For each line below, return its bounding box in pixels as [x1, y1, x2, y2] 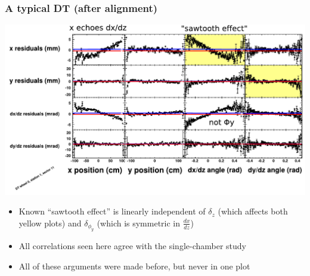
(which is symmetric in [97, 216, 181, 229]
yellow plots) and [18, 216, 82, 229]
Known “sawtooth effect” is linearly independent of [18, 205, 206, 217]
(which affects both [218, 205, 288, 217]
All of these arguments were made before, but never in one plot [18, 259, 250, 272]
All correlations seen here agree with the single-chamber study [18, 240, 246, 252]
